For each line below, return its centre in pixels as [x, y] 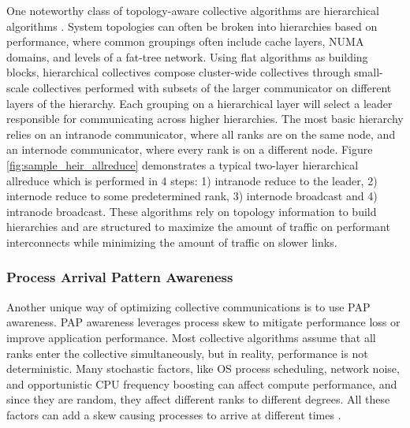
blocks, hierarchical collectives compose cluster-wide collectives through [179, 72]
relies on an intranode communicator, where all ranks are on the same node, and [201, 134]
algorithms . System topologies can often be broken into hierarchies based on [192, 26]
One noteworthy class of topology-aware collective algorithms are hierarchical [193, 10]
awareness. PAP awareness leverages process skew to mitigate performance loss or [203, 322]
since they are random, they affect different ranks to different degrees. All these [198, 399]
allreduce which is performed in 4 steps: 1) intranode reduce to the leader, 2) [192, 180]
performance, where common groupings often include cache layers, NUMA [185, 41]
